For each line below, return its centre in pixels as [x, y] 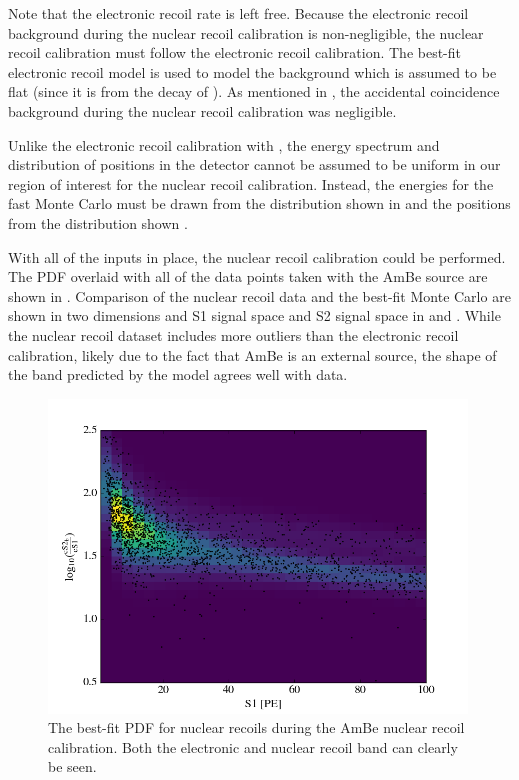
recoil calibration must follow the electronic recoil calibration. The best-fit [235, 52]
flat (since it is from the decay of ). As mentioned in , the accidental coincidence [254, 91]
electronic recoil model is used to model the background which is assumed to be [252, 71]
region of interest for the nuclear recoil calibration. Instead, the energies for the [251, 183]
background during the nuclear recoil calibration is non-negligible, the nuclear [246, 32]
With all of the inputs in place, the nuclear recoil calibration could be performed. [257, 256]
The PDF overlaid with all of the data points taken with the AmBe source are [248, 276]
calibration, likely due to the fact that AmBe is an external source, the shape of [252, 354]
